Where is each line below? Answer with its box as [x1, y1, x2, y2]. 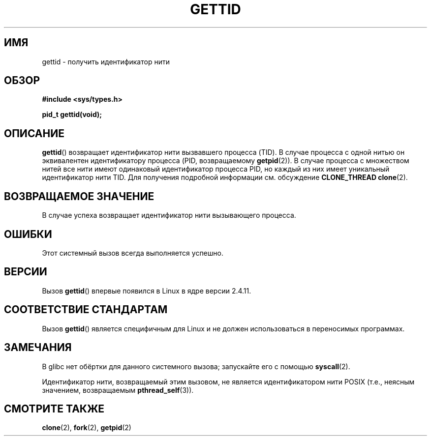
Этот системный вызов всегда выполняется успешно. [42, 248, 223, 257]
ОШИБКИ [4, 228, 52, 240]
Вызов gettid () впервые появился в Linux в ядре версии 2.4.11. [42, 286, 251, 295]
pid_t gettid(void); [42, 110, 102, 119]
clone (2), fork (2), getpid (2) [42, 423, 131, 432]
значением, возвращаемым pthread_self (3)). [42, 385, 194, 394]
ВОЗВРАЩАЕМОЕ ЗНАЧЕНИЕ [4, 190, 154, 203]
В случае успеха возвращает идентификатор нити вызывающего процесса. [42, 211, 296, 220]
